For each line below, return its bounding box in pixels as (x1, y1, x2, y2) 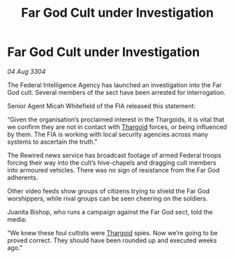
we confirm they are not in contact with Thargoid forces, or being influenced (7, 122, 227, 131)
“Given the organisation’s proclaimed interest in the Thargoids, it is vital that (7, 115, 225, 124)
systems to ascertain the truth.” (7, 138, 98, 146)
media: (7, 215, 27, 223)
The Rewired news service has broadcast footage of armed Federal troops (7, 151, 221, 159)
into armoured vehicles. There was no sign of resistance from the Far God (7, 165, 220, 174)
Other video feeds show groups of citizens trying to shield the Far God (7, 186, 210, 195)
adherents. (7, 173, 38, 182)
